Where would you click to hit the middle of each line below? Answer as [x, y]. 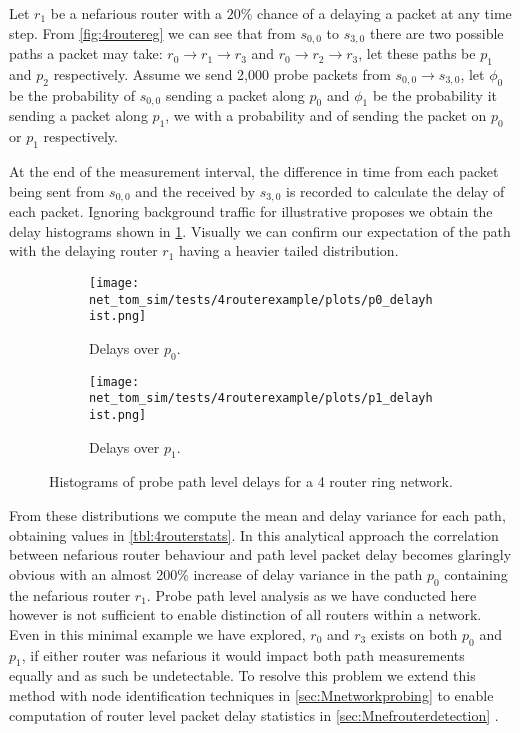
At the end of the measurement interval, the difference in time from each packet [254, 171]
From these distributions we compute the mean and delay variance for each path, [257, 514]
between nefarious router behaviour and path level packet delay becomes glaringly [260, 554]
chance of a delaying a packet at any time [384, 13]
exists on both [414, 633]
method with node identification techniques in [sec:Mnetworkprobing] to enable [251, 694]
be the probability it [435, 94]
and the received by [195, 190]
